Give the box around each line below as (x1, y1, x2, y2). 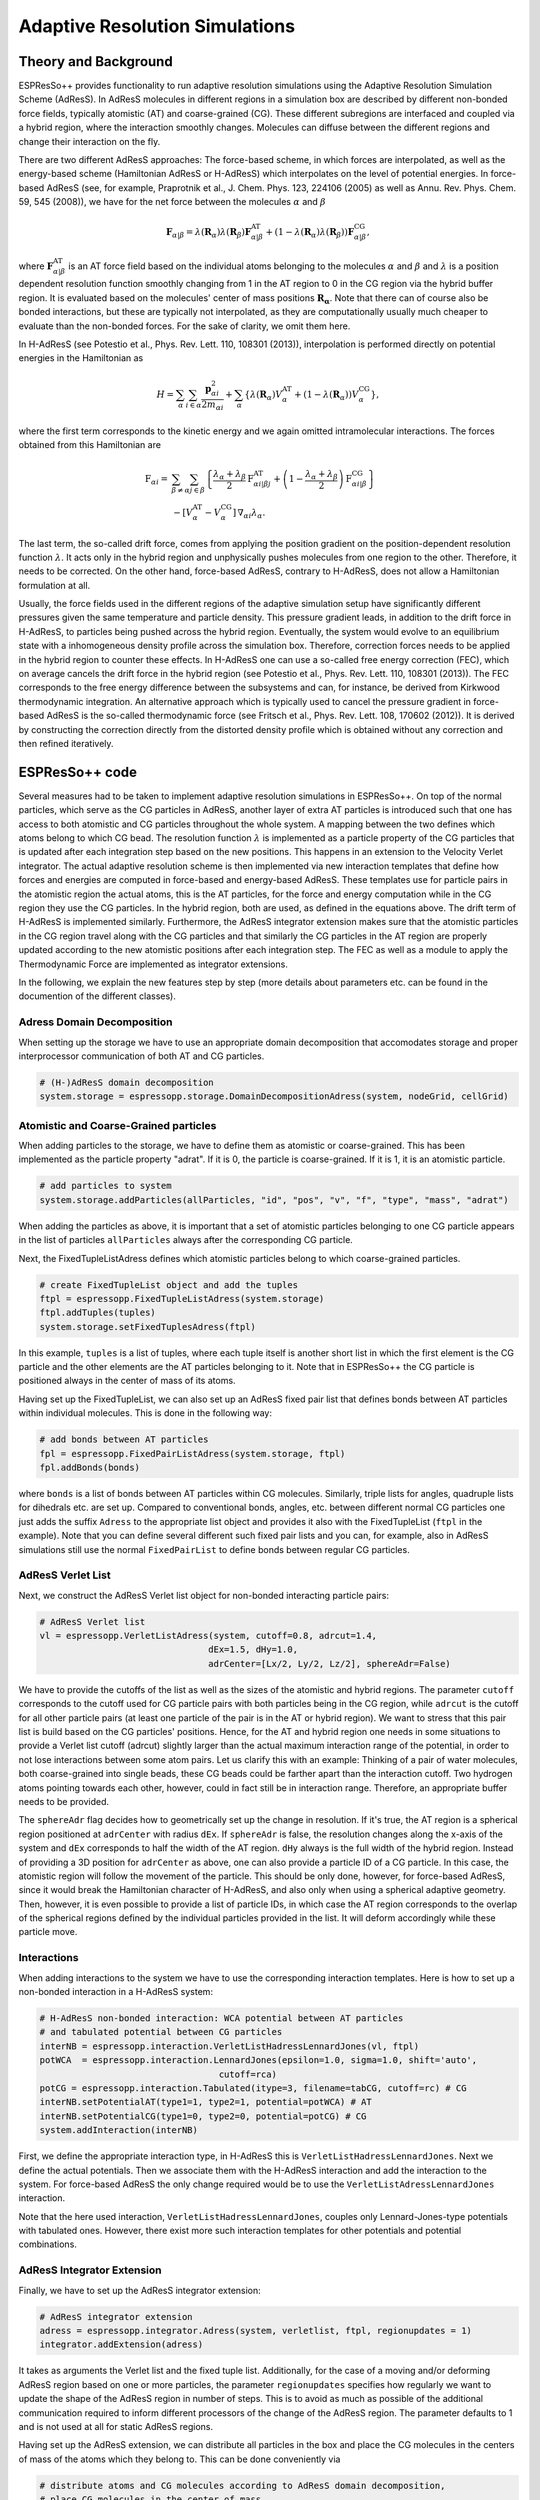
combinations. (18, 2238, 77, 2250)
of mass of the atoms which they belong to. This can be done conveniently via (18, 2453, 341, 2465)
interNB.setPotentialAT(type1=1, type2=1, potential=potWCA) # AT (39, 2096, 372, 2108)
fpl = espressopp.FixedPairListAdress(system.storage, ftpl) (39, 1448, 346, 1459)
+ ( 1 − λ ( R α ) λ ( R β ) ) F (265, 226, 355, 240)
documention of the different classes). (18, 990, 177, 1002)
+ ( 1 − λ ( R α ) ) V (293, 388, 359, 402)
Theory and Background (18, 53, 174, 70)
